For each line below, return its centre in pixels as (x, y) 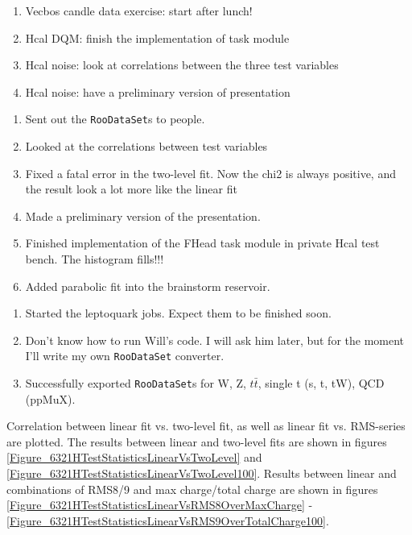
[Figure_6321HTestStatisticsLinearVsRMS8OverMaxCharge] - (160, 505)
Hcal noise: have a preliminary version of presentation (158, 91)
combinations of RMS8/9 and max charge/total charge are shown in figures (192, 489)
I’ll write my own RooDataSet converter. (125, 356)
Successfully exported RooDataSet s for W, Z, (136, 383)
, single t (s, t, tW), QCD (321, 383)
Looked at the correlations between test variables (146, 146)
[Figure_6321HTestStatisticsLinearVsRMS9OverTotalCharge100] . (168, 520)
